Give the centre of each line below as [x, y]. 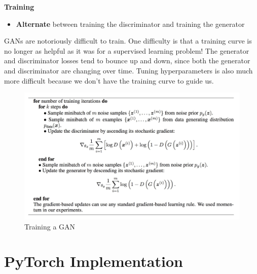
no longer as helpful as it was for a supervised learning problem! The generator [127, 50]
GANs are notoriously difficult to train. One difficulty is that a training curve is [128, 41]
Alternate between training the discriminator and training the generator [130, 24]
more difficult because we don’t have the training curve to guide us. [109, 80]
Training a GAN [50, 226]
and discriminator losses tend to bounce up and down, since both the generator [127, 61]
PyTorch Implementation [94, 261]
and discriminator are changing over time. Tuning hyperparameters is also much [128, 70]
